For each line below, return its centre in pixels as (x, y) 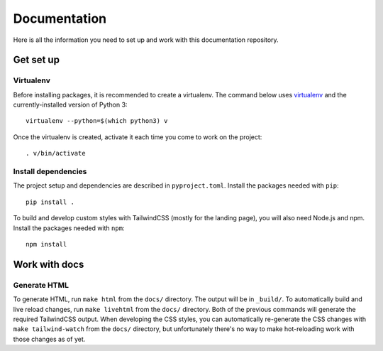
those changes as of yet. (49, 339)
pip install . (50, 202)
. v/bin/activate (56, 153)
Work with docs (49, 264)
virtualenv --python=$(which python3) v (97, 121)
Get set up (37, 60)
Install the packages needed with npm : (69, 228)
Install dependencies (50, 172)
